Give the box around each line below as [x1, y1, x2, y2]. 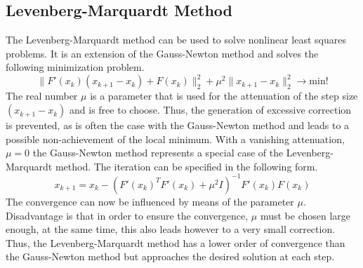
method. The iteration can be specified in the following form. [55, 159, 318, 173]
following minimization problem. [6, 60, 145, 74]
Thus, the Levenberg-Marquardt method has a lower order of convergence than [6, 235, 345, 250]
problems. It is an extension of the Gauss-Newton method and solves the [6, 46, 319, 60]
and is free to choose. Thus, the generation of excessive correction [70, 102, 352, 117]
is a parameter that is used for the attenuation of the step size [90, 88, 358, 103]
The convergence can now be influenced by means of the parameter [6, 194, 294, 208]
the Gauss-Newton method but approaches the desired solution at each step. [6, 249, 335, 264]
